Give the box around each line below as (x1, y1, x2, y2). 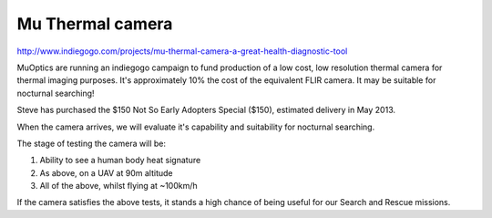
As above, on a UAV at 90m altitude (39, 167, 173, 178)
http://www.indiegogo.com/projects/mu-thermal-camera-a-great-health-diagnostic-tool (16, 46, 348, 57)
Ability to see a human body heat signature (39, 155, 201, 166)
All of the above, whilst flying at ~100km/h (39, 181, 198, 192)
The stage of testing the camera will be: (16, 138, 167, 149)
